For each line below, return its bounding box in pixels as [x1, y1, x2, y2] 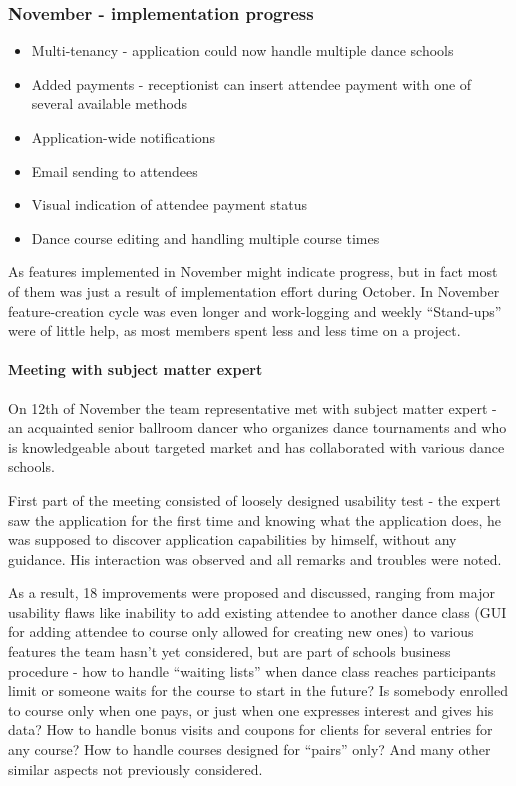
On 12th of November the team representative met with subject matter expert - [8, 397, 497, 418]
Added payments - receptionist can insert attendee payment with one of [31, 73, 472, 94]
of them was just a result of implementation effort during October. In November [8, 280, 500, 301]
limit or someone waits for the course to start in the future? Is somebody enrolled [8, 680, 508, 701]
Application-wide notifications [31, 127, 216, 147]
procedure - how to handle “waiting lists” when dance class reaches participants [8, 660, 496, 681]
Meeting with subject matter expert [8, 359, 263, 380]
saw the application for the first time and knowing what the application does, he [8, 509, 502, 530]
